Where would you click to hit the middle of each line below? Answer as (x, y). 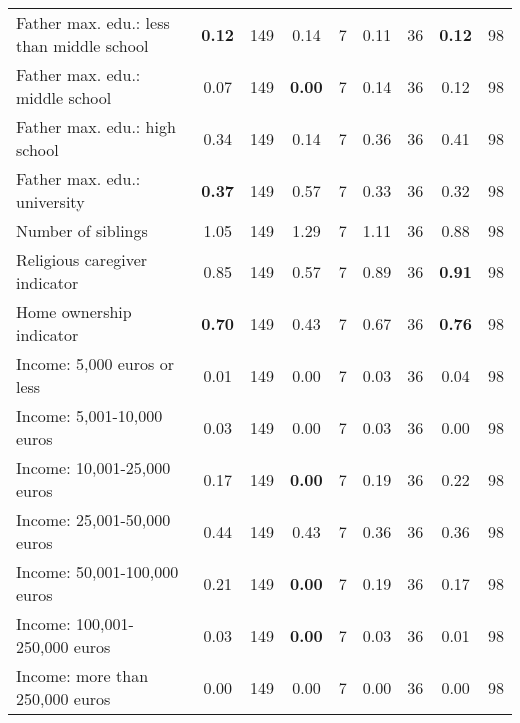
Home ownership (74, 311)
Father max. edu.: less (93, 22)
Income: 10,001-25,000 (93, 467)
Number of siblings (82, 230)
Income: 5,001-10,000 (89, 415)
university (50, 201)
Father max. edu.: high (96, 126)
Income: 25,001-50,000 (93, 519)
